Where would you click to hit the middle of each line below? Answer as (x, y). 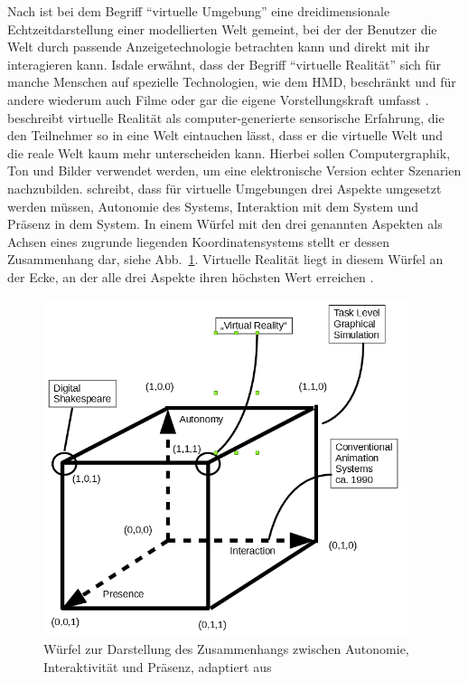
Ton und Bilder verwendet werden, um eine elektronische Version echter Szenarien (234, 170)
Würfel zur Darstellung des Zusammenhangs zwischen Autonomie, (226, 649)
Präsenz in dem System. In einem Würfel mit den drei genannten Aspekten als (225, 224)
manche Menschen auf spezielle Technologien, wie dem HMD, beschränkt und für (232, 82)
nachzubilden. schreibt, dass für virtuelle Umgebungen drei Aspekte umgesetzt (225, 188)
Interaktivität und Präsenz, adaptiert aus (158, 667)
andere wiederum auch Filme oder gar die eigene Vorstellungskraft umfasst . (218, 99)
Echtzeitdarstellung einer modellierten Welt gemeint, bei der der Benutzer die (222, 28)
